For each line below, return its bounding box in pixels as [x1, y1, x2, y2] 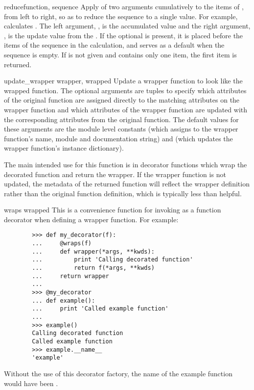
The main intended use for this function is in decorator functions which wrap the [4, 159, 247, 169]
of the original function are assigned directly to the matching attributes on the [4, 95, 240, 105]
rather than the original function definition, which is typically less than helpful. [4, 188, 242, 198]
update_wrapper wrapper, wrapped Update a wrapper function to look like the [4, 76, 243, 86]
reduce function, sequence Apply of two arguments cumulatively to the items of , [4, 1, 244, 11]
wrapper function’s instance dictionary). [4, 143, 124, 153]
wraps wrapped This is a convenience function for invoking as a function [4, 205, 221, 215]
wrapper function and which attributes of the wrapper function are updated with [4, 104, 248, 114]
